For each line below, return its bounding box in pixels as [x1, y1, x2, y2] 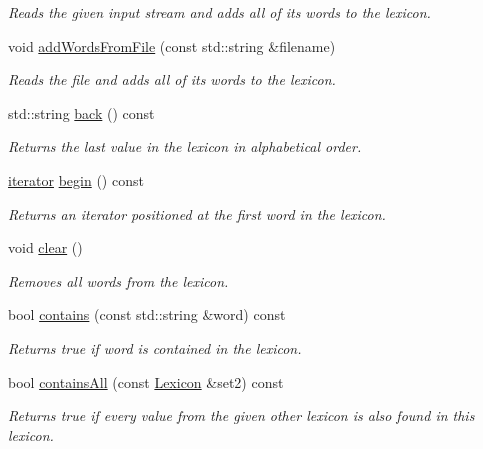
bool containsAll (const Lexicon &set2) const [8, 371, 284, 392]
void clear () [8, 237, 83, 258]
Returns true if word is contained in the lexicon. [8, 337, 302, 358]
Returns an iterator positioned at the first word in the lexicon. [8, 203, 386, 224]
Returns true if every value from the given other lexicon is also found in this [8, 405, 475, 426]
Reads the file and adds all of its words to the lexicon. [8, 69, 336, 90]
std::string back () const [8, 102, 155, 123]
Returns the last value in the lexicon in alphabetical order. [8, 136, 362, 157]
